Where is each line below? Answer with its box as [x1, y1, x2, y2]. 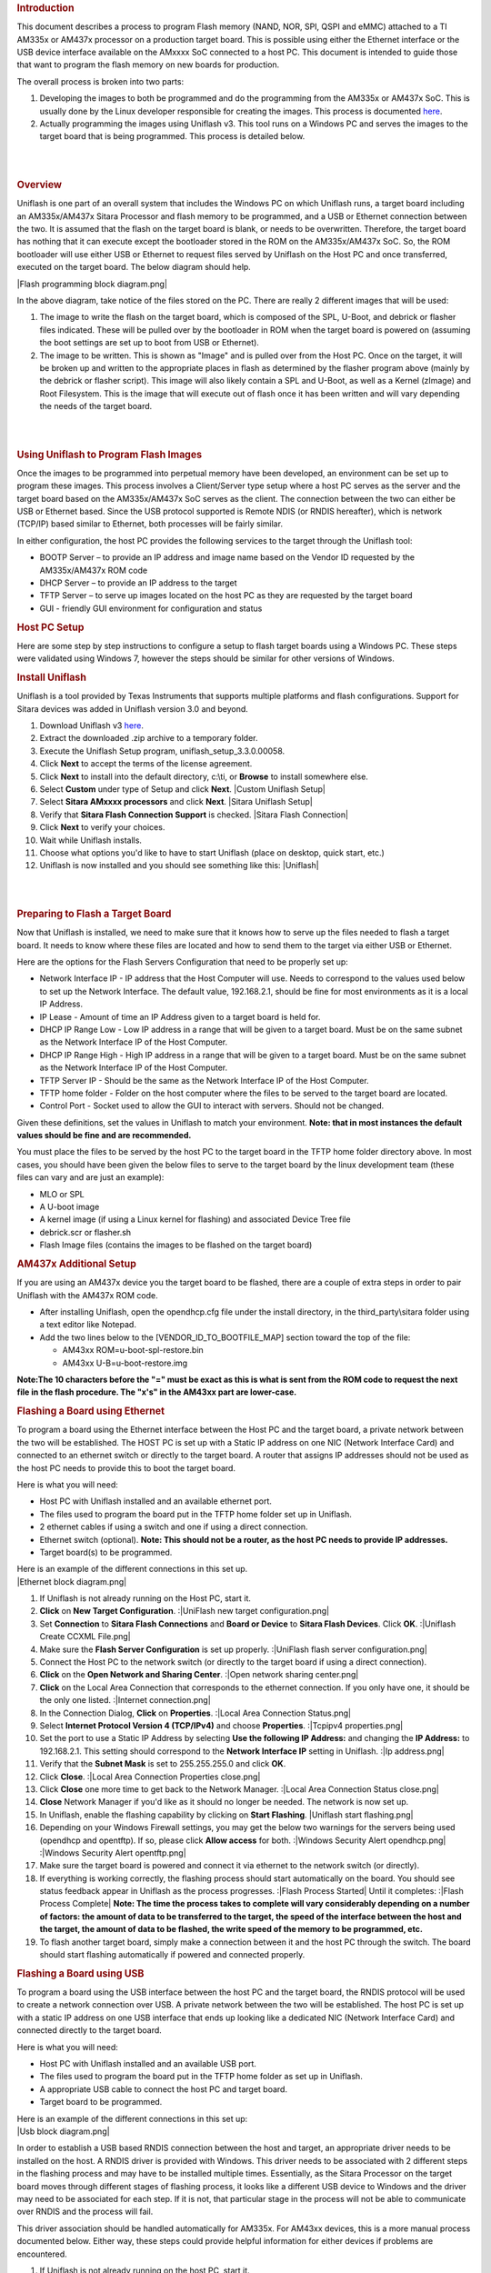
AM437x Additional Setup [16, 1257, 136, 1270]
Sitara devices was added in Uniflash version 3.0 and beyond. [16, 703, 249, 714]
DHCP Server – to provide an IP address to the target [39, 577, 237, 588]
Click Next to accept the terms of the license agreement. [39, 758, 253, 769]
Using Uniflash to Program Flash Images [16, 448, 203, 461]
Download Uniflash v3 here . [39, 720, 145, 731]
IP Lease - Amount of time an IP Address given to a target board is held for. [39, 1011, 321, 1022]
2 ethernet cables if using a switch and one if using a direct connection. [39, 1521, 308, 1532]
